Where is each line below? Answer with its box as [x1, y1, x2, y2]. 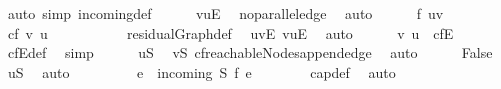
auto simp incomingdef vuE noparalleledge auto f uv [7, 3, 444, 23]
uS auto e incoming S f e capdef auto [7, 61, 396, 82]
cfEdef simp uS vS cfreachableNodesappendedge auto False [7, 42, 493, 63]
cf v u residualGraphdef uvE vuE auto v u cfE [7, 22, 454, 43]
